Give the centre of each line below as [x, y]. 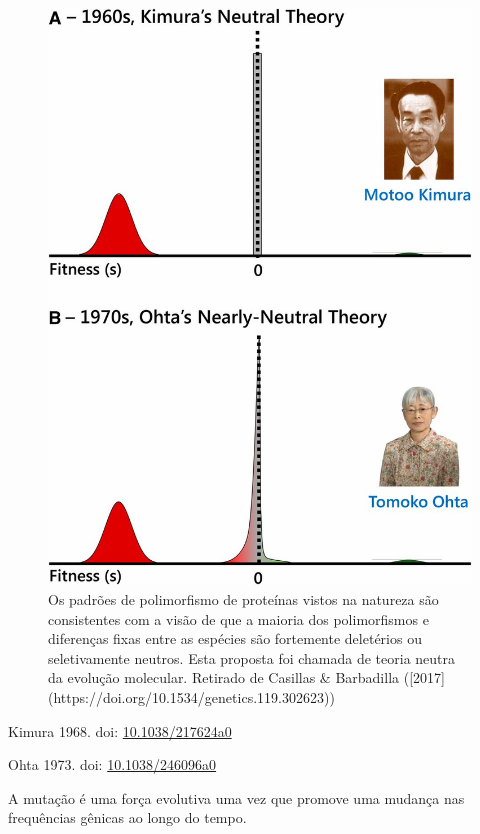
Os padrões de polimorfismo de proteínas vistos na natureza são [243, 598]
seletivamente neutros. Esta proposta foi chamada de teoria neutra [252, 657]
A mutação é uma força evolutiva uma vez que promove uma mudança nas [236, 797]
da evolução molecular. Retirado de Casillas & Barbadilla [224, 677]
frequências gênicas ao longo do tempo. [127, 817]
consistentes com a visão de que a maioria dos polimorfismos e [238, 618]
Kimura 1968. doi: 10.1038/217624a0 [120, 730]
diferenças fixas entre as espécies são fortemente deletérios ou [235, 638]
